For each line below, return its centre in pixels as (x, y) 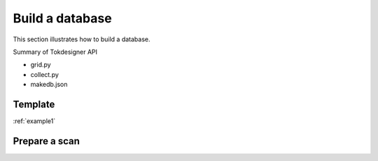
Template (34, 104)
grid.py (41, 65)
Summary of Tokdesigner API (55, 52)
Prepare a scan (47, 141)
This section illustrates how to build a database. (82, 39)
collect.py (45, 74)
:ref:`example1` (34, 121)
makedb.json (49, 85)
